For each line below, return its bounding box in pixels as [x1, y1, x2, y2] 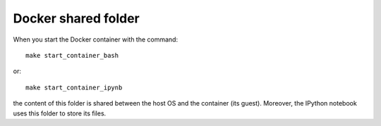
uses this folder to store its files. [13, 109, 107, 118]
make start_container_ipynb [25, 83, 123, 92]
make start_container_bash [25, 51, 119, 59]
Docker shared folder [13, 11, 140, 26]
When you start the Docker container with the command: [13, 35, 179, 44]
